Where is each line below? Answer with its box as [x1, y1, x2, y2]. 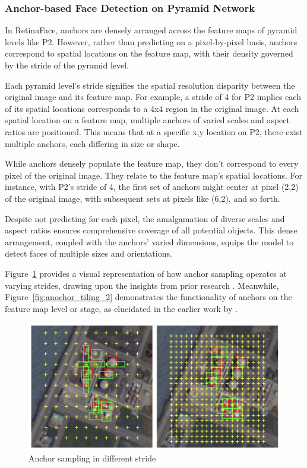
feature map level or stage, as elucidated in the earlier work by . [5, 302, 238, 314]
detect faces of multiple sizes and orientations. [5, 247, 172, 260]
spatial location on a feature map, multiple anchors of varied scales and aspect [5, 114, 290, 126]
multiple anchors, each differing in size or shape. [5, 137, 180, 149]
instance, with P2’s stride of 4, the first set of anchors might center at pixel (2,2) [5, 180, 299, 193]
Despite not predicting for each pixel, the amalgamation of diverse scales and [5, 212, 285, 224]
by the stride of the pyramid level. [5, 59, 129, 71]
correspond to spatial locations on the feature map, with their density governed [5, 47, 293, 60]
